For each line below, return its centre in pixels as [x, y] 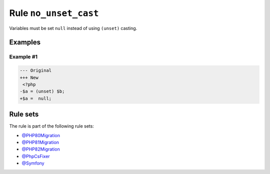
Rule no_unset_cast [54, 13]
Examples [25, 42]
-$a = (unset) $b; [42, 91]
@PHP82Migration [41, 149]
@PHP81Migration [40, 142]
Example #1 [23, 57]
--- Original [36, 71]
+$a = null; [36, 98]
